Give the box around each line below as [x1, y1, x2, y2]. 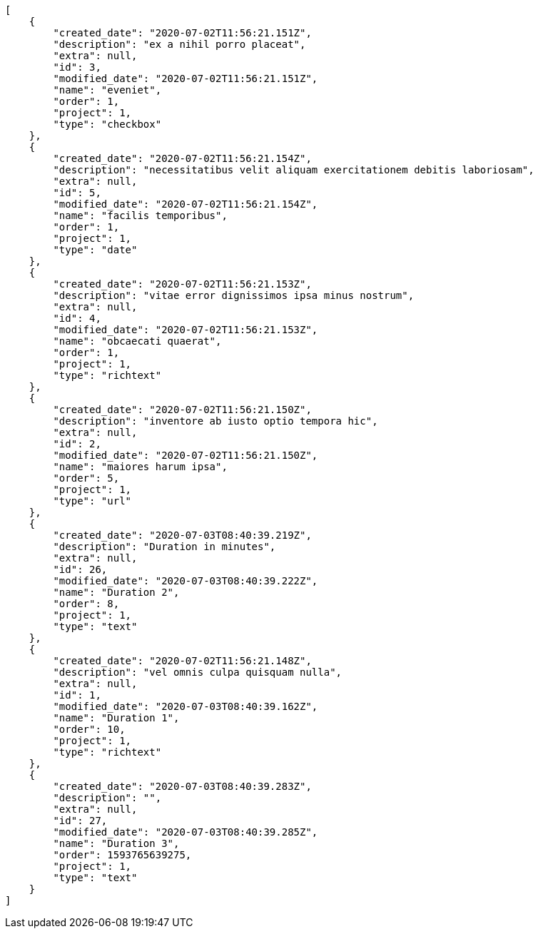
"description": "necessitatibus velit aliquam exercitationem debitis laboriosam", [53, 164, 534, 176]
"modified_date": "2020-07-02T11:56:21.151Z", [53, 73, 318, 84]
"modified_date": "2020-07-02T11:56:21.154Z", [53, 198, 318, 210]
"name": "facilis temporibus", [53, 210, 228, 221]
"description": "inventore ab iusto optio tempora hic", [53, 415, 378, 427]
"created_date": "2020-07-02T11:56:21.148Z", [53, 655, 312, 666]
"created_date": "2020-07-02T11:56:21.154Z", [53, 153, 312, 164]
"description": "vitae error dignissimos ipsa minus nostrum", [53, 290, 415, 301]
